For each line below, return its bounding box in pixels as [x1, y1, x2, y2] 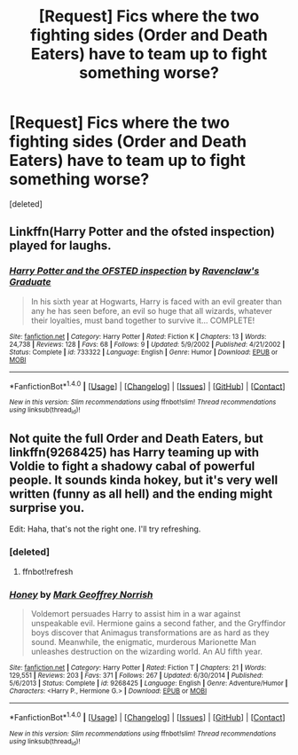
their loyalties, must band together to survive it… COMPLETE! [30, 315, 255, 326]
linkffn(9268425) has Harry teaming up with [9, 445, 260, 460]
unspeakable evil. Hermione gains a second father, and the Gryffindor [30, 618, 286, 629]
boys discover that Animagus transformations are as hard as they [30, 627, 270, 638]
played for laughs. [9, 238, 113, 254]
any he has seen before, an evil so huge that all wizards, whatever [30, 305, 273, 316]
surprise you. [9, 500, 85, 515]
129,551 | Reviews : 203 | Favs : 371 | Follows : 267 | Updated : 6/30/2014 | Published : [9, 672, 263, 680]
